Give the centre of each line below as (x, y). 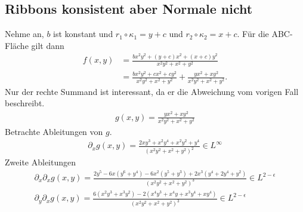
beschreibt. (25, 103)
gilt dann (48, 45)
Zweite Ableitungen (40, 162)
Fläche (17, 45)
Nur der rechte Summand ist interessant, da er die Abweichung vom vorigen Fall (152, 91)
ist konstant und (83, 34)
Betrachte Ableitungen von (54, 131)
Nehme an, (24, 34)
